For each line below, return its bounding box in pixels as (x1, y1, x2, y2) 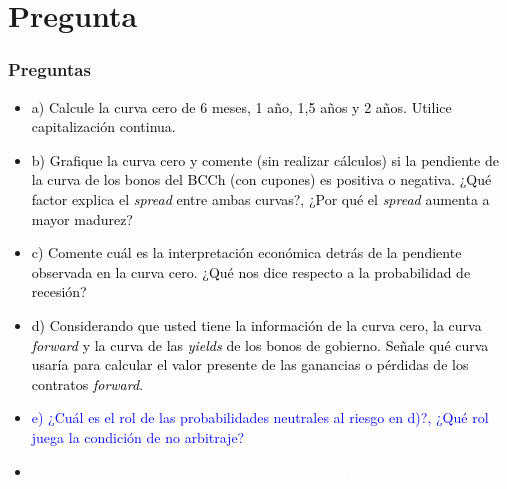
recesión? (31, 281, 87, 302)
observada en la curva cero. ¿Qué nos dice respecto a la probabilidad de (31, 261, 471, 282)
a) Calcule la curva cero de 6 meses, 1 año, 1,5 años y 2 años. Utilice (31, 96, 452, 117)
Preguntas (8, 57, 91, 82)
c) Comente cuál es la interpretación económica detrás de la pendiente (31, 242, 462, 263)
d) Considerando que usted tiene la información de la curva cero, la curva (31, 314, 482, 335)
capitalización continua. (31, 116, 176, 137)
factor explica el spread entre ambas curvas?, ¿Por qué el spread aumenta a (31, 188, 490, 209)
